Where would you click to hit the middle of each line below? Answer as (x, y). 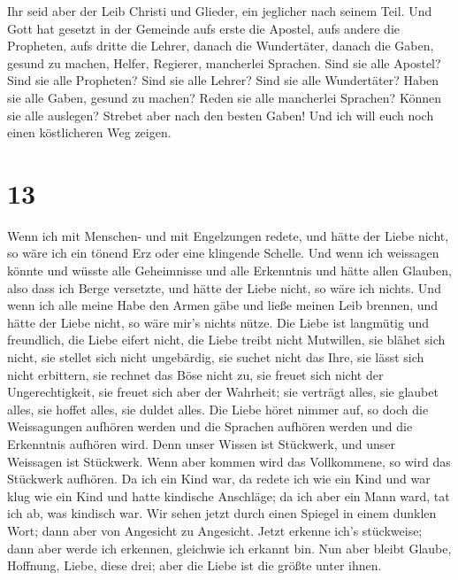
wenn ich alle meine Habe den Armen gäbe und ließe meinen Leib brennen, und (223, 305)
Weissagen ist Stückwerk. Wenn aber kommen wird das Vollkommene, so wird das (229, 461)
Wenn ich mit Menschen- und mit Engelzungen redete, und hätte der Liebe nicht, (228, 235)
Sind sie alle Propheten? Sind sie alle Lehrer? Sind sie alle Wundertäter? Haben (223, 80)
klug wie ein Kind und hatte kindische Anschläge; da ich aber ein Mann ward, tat (229, 495)
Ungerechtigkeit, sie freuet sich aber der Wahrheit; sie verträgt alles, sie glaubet (223, 392)
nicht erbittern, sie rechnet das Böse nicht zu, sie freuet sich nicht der (195, 374)
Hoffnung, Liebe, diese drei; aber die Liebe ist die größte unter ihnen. (195, 565)
